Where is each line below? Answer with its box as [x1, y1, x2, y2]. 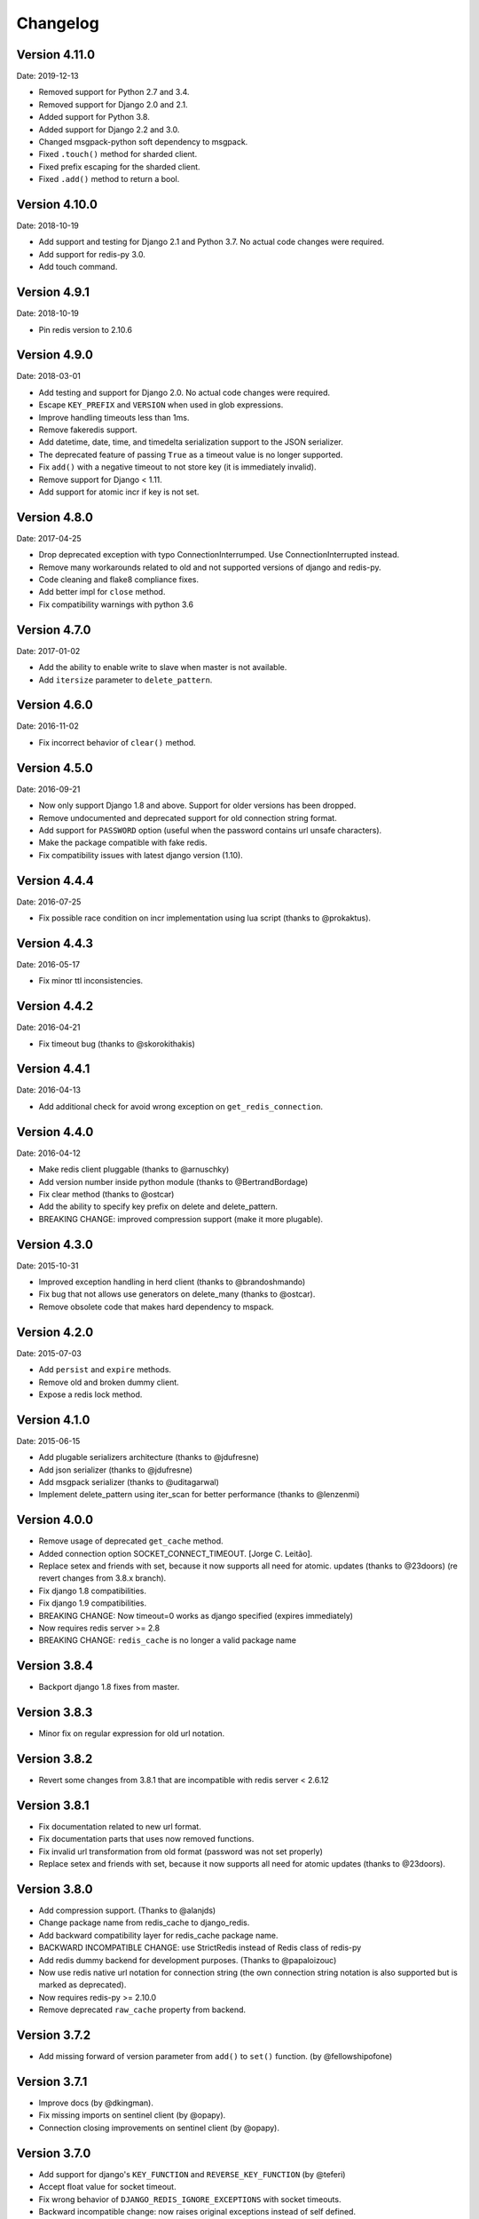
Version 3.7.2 [16, 2028, 91, 2043]
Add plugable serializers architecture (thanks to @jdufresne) [38, 1452, 259, 1463]
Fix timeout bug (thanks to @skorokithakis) [38, 1038, 195, 1049]
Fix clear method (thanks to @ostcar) [38, 1188, 175, 1199]
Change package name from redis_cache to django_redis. [38, 1917, 250, 1928]
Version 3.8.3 [16, 1705, 93, 1720]
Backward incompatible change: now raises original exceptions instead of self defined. [38, 2206, 357, 2216]
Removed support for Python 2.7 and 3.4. [38, 87, 190, 98]
